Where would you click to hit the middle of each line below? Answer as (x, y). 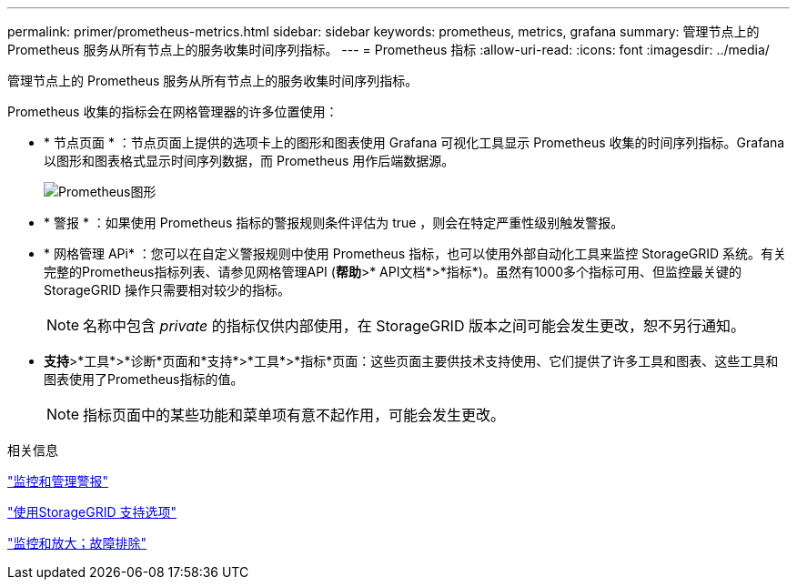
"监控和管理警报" (58, 481)
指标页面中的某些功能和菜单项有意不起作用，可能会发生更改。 (294, 415)
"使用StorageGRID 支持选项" (92, 512)
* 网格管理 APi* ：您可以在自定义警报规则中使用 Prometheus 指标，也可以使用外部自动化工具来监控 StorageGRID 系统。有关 (415, 253)
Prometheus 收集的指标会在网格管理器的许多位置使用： (173, 111)
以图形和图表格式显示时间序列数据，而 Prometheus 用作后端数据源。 (249, 161)
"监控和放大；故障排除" (77, 543)
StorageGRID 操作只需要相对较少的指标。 (167, 290)
